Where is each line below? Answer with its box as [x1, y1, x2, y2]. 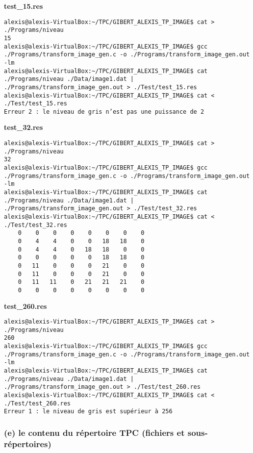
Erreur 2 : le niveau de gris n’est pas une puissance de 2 [4, 108, 204, 115]
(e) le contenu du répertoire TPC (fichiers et [4, 426, 185, 438]
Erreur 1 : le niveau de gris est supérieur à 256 [4, 408, 173, 415]
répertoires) [4, 437, 51, 450]
